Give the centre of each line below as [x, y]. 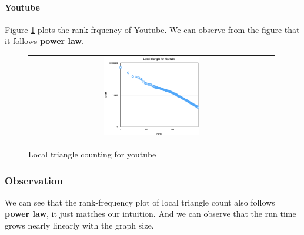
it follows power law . [44, 41]
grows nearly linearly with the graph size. [79, 225]
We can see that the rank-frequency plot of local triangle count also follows [140, 202]
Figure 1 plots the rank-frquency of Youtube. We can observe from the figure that [152, 29]
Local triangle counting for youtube [92, 154]
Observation [34, 180]
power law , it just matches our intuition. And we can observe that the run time [151, 214]
